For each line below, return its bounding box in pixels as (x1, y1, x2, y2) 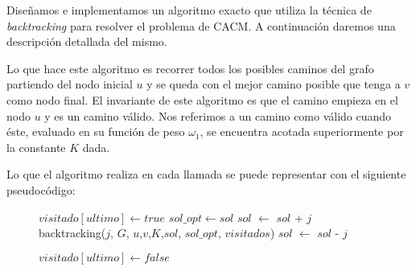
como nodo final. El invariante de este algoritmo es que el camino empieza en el (6, 91, 398, 108)
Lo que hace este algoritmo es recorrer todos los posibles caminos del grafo (6, 60, 374, 76)
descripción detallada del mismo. (6, 33, 167, 50)
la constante (6, 138, 66, 155)
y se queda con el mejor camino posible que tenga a (146, 76, 401, 92)
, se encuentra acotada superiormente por (200, 123, 404, 140)
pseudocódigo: (6, 181, 76, 198)
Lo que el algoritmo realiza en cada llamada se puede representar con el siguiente (6, 166, 406, 183)
